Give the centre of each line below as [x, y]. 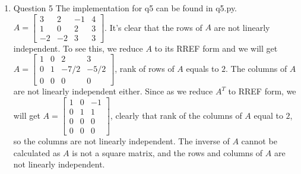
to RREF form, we [262, 91]
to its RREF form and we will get [216, 48]
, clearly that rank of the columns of [176, 115]
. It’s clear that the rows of [153, 27]
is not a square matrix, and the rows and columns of [167, 152]
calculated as [37, 152]
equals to [202, 69]
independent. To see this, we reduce [78, 48]
